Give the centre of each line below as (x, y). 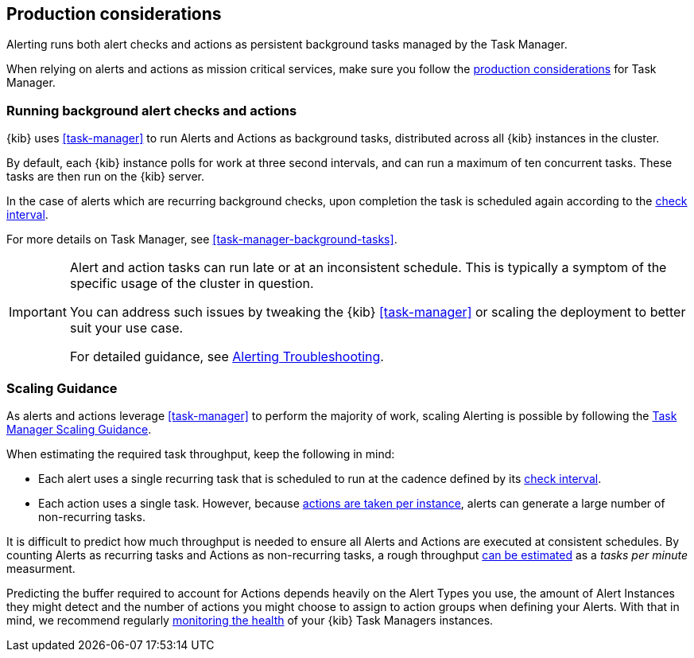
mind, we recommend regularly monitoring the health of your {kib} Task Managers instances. (250, 620)
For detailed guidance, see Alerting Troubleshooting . (227, 357)
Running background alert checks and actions (152, 110)
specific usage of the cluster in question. (192, 284)
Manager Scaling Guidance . (79, 429)
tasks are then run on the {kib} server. (106, 177)
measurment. (41, 568)
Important (38, 312)
